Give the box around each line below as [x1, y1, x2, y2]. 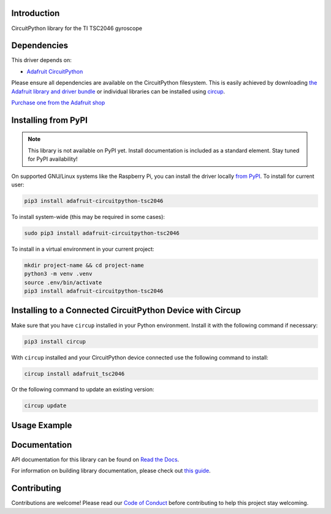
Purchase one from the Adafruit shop [11, 99, 105, 106]
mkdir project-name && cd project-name [24, 261, 144, 269]
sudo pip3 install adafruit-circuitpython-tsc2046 [24, 229, 180, 236]
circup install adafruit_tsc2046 [24, 370, 125, 377]
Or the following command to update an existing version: [11, 386, 154, 393]
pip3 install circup [24, 338, 86, 345]
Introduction [11, 8, 60, 18]
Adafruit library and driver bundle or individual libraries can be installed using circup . [11, 88, 226, 95]
